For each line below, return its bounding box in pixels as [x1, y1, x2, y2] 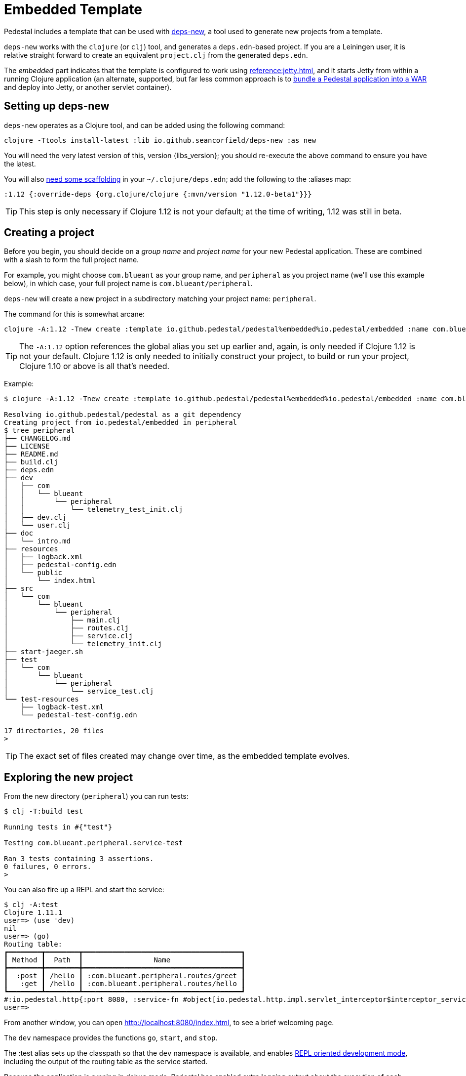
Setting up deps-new [4, 100, 110, 113]
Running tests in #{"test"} [4, 823, 113, 831]
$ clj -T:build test [4, 807, 83, 816]
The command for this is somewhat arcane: [4, 310, 145, 319]
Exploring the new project [4, 771, 133, 784]
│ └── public [4, 569, 63, 577]
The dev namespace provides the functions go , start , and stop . [4, 1034, 218, 1042]
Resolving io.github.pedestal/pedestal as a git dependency [4, 411, 241, 419]
